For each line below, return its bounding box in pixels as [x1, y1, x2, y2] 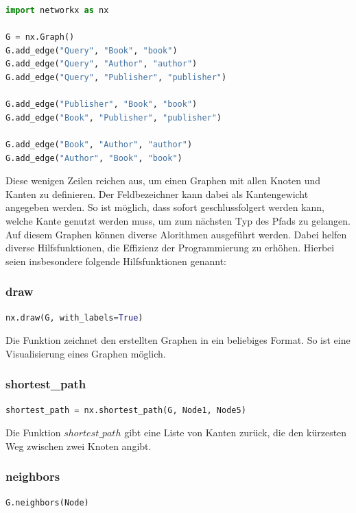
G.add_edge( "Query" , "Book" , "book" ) [5, 45, 178, 55]
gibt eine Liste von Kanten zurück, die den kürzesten [124, 425, 347, 440]
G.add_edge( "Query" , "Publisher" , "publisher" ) [5, 72, 227, 82]
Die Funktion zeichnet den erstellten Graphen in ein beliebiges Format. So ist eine [5, 333, 351, 347]
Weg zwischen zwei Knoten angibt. [5, 438, 152, 453]
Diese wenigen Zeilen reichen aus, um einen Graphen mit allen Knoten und [5, 173, 321, 188]
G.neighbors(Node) [5, 497, 89, 508]
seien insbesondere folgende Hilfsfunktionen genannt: [5, 253, 226, 268]
